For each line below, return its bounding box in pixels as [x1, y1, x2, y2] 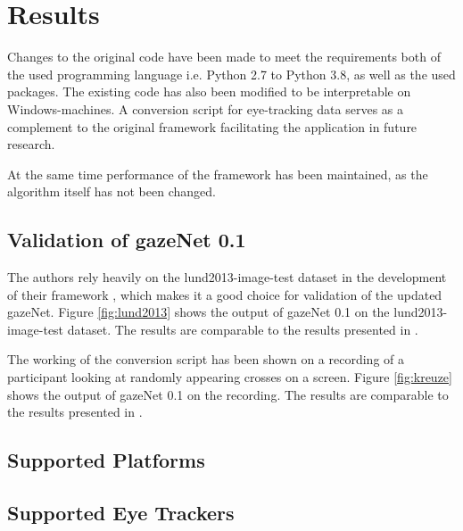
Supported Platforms [7, 446, 205, 474]
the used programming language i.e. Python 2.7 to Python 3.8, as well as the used [7, 64, 456, 83]
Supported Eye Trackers [7, 499, 235, 526]
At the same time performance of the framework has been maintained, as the [7, 164, 428, 183]
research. [7, 135, 55, 153]
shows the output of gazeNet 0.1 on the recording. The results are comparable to [7, 385, 449, 403]
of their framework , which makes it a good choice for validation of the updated [7, 285, 442, 303]
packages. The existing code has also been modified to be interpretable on [7, 82, 411, 101]
